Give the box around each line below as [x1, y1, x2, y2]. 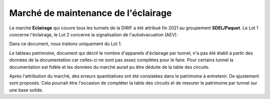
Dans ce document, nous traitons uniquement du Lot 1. [9, 41, 122, 47]
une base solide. [9, 87, 43, 93]
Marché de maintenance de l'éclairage [9, 7, 172, 18]
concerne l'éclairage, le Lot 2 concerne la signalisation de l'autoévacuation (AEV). [9, 31, 178, 37]
